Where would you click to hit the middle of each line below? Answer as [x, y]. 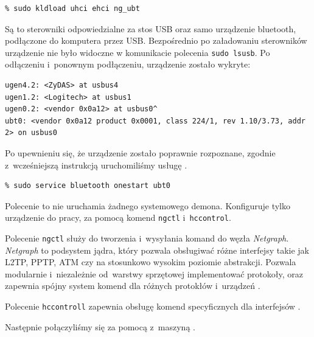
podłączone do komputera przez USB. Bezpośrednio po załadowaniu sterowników [156, 40]
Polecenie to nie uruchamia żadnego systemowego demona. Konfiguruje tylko [148, 205]
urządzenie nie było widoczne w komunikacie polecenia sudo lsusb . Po [138, 52]
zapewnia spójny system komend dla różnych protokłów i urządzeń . [133, 286]
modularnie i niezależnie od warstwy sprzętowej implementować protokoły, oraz [154, 273]
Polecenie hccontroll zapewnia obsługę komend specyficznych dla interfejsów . [153, 306]
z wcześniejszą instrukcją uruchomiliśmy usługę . [96, 165]
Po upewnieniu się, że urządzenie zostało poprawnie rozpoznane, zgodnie [140, 153]
